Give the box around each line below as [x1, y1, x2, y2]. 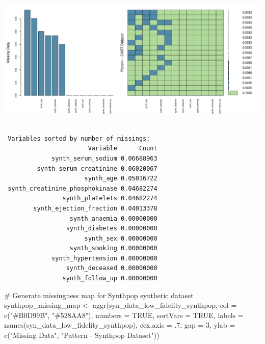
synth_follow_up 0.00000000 [62, 275, 157, 282]
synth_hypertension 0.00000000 [51, 254, 157, 262]
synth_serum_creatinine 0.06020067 [37, 165, 157, 172]
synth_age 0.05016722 [84, 175, 157, 182]
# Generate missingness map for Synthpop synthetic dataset [4, 289, 194, 300]
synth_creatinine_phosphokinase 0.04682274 [8, 184, 157, 192]
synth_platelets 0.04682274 [62, 195, 157, 202]
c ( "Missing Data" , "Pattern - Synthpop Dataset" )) [4, 330, 160, 340]
